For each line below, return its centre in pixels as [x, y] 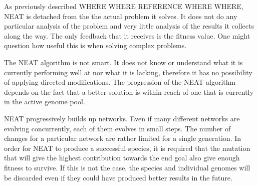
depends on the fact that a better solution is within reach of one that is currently [129, 91]
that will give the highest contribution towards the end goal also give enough [122, 158]
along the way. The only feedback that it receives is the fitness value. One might [127, 35]
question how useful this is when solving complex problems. [95, 45]
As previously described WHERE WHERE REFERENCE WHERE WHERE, [124, 6]
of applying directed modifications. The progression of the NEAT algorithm [120, 82]
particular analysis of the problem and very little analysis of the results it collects [129, 26]
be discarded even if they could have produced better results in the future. [118, 177]
